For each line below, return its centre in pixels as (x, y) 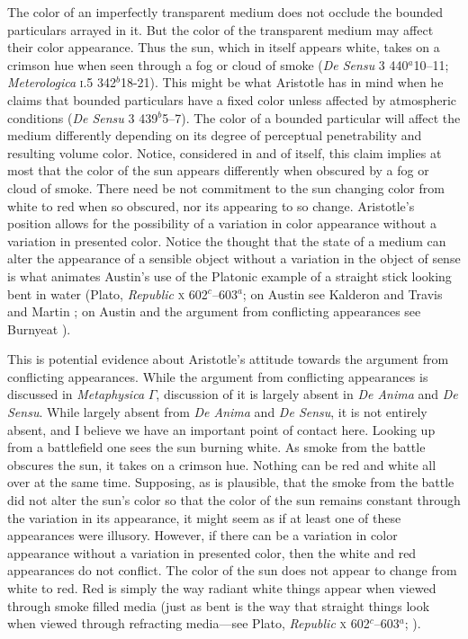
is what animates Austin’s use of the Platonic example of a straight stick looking (229, 275)
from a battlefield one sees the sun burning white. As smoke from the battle (216, 447)
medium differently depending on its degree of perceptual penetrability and (215, 135)
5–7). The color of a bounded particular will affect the (311, 117)
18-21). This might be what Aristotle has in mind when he (282, 82)
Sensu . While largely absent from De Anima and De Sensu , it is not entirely (217, 412)
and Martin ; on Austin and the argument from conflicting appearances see (214, 311)
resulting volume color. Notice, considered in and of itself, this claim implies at (225, 152)
